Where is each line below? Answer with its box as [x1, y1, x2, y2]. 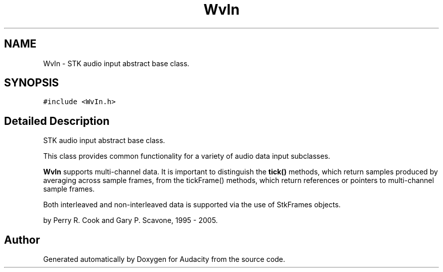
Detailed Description [4, 114, 110, 127]
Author [4, 233, 40, 246]
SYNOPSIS [4, 76, 59, 89]
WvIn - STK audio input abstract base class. [43, 59, 190, 68]
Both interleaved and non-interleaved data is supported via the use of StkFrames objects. [43, 200, 341, 209]
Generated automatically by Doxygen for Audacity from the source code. [43, 255, 285, 264]
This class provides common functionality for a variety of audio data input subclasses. [43, 152, 330, 161]
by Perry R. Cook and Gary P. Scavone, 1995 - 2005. [43, 216, 218, 225]
